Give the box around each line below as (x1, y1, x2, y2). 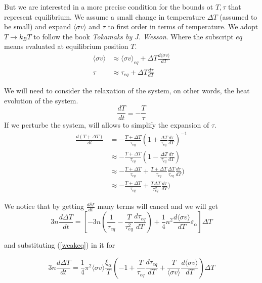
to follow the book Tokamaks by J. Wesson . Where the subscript (33, 31, 234, 41)
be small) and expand (4, 21, 71, 32)
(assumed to (220, 11, 257, 22)
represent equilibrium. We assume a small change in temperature (4, 11, 205, 22)
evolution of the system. (4, 95, 78, 105)
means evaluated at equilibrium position (4, 41, 128, 51)
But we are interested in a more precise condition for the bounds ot (4, 2, 213, 12)
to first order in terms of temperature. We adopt (108, 21, 258, 32)
